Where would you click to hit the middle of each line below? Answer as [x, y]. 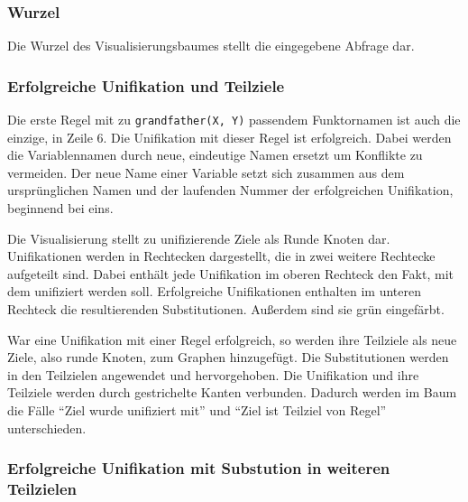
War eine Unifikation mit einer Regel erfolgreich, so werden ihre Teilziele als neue [232, 339]
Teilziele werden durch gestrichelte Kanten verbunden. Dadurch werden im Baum [232, 392]
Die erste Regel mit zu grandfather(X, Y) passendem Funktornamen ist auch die [234, 120]
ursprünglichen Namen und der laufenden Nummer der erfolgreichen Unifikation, [230, 190]
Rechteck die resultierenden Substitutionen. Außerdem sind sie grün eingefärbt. [226, 309]
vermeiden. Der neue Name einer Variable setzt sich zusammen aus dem [206, 172]
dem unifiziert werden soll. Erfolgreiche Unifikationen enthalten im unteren [215, 291]
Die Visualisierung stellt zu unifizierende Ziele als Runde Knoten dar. [199, 238]
